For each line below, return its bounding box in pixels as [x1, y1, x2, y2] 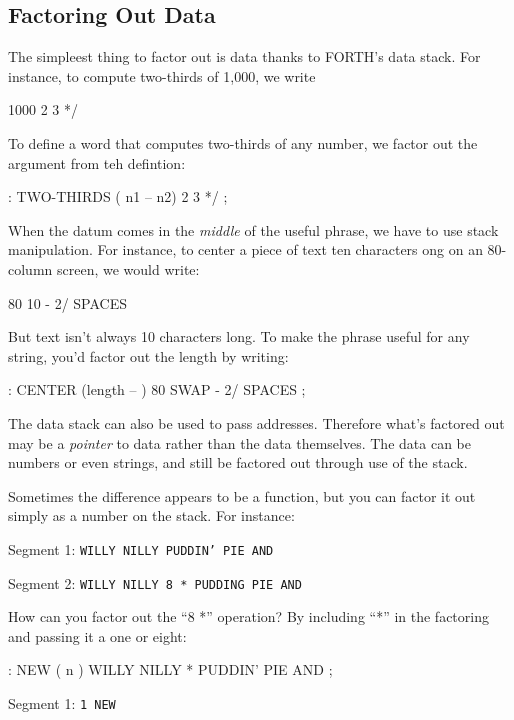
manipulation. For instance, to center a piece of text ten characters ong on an [8, 239, 483, 260]
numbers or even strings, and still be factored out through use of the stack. [8, 452, 468, 473]
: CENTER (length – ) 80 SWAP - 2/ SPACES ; [8, 379, 306, 400]
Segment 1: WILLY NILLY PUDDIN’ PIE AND [8, 538, 274, 559]
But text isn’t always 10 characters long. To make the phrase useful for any [8, 326, 470, 347]
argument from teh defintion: [8, 152, 186, 173]
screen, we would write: [56, 258, 200, 279]
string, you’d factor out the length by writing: [8, 345, 289, 366]
